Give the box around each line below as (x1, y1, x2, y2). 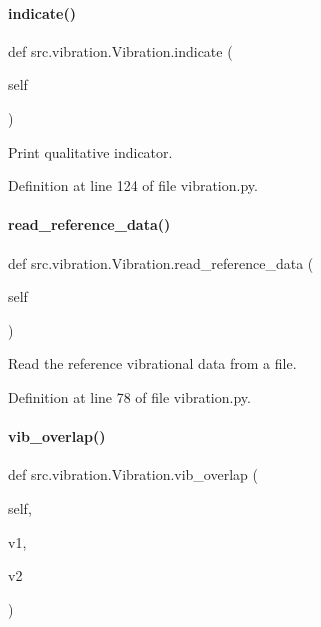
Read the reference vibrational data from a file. (8, 353, 297, 374)
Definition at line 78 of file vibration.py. (8, 386, 251, 407)
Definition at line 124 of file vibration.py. (8, 175, 258, 196)
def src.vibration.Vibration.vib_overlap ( (8, 464, 258, 485)
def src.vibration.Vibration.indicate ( (8, 40, 233, 61)
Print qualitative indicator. (8, 141, 173, 162)
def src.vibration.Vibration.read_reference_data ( (8, 252, 314, 273)
